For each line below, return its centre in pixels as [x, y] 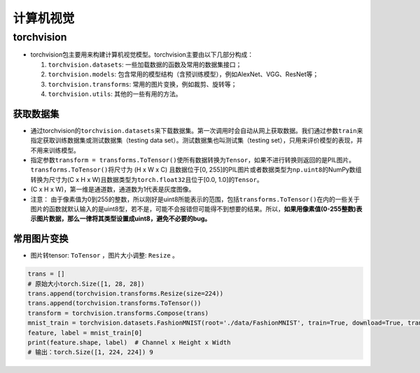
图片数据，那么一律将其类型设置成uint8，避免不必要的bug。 [124, 219]
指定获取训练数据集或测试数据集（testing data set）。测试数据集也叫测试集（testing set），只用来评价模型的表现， [194, 141]
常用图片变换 [41, 239]
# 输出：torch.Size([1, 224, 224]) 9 [91, 352]
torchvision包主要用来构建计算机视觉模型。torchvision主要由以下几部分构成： [142, 55]
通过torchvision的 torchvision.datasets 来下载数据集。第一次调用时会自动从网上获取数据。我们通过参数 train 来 [197, 130]
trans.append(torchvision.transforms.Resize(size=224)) [126, 294]
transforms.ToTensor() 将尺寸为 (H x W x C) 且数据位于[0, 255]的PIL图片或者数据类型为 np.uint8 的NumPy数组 [196, 170]
